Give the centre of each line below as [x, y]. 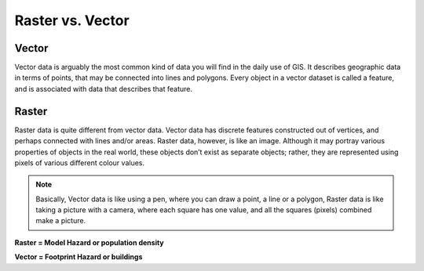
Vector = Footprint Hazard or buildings [79, 257]
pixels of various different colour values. [80, 163]
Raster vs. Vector [72, 20]
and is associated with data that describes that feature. [103, 89]
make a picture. [61, 221]
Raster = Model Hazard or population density [89, 242]
